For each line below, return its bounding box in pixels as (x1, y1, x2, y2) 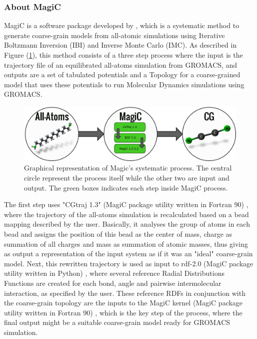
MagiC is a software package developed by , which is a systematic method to (4, 20, 239, 31)
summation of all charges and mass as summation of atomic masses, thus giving (4, 238, 248, 249)
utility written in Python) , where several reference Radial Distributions (4, 268, 224, 278)
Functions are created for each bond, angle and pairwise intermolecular (4, 277, 221, 288)
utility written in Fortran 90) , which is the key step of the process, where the (4, 307, 242, 317)
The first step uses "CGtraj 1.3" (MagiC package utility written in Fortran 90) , (4, 199, 248, 210)
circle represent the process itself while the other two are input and (24, 173, 229, 183)
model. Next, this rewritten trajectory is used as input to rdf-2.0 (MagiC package (4, 258, 253, 268)
